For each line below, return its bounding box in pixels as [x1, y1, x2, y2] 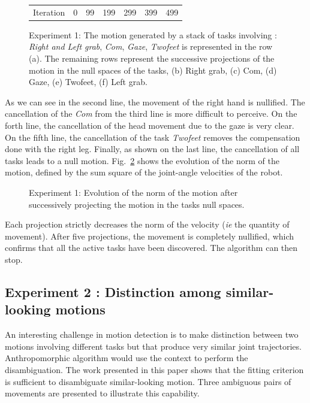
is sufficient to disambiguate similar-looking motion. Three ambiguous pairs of [5, 375, 291, 387]
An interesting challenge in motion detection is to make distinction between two [5, 328, 299, 341]
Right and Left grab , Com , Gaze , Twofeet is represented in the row [29, 40, 273, 53]
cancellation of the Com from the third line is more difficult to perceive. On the [5, 107, 297, 120]
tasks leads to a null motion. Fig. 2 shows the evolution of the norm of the [5, 154, 279, 166]
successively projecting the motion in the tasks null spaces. [29, 198, 245, 210]
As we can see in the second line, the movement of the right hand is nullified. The [5, 95, 305, 108]
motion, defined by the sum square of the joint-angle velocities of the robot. [5, 166, 283, 178]
